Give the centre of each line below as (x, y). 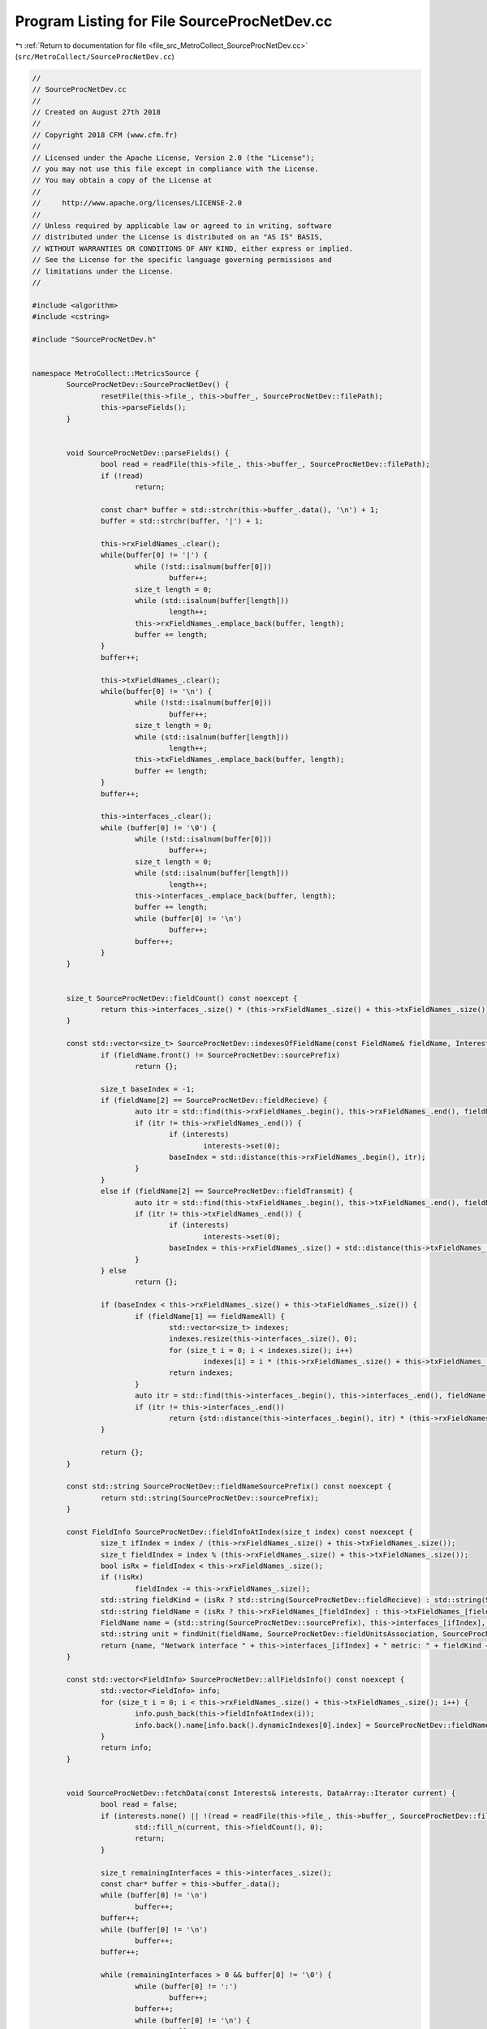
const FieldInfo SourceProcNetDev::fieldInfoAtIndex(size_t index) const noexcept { (239, 1531)
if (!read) (122, 476)
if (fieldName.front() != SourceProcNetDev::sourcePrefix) (220, 1055)
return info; (126, 1748)
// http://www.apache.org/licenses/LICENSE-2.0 (137, 203)
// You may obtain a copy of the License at (122, 180)
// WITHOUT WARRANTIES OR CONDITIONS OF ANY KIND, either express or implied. (192, 248)
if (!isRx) (122, 1577)
